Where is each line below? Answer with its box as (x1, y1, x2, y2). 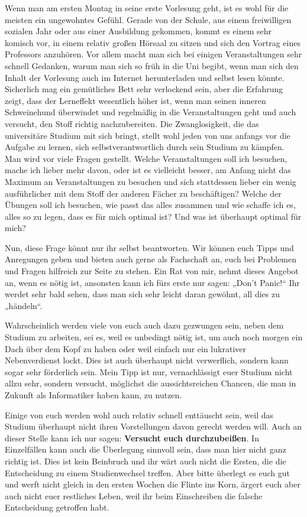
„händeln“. (5, 299, 43, 311)
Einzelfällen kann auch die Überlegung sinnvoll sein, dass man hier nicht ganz (5, 443, 286, 456)
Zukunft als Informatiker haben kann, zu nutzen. (5, 389, 182, 401)
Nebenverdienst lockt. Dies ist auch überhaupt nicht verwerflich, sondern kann (5, 354, 289, 366)
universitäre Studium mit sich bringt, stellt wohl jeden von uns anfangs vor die (5, 129, 290, 141)
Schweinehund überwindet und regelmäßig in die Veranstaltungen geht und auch (5, 106, 296, 118)
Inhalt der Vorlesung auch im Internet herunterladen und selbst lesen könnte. (5, 71, 285, 83)
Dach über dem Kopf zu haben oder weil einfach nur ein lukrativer (5, 342, 246, 355)
